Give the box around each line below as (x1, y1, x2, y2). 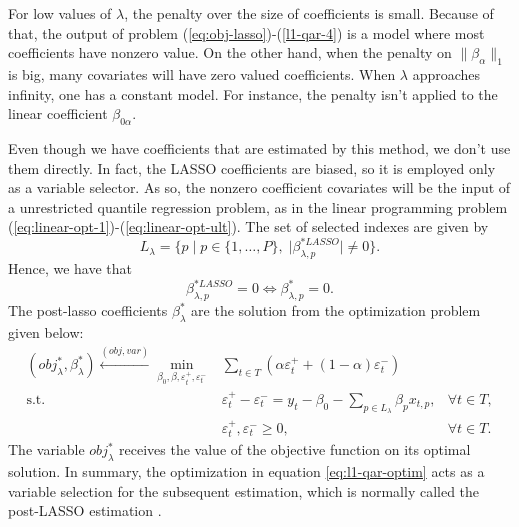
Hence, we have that (8, 258, 133, 279)
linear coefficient (8, 103, 108, 124)
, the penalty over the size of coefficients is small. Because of (124, 3, 494, 23)
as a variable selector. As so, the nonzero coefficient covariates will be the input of (8, 177, 511, 198)
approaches (412, 63, 481, 84)
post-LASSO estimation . (8, 500, 162, 521)
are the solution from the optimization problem (191, 300, 481, 321)
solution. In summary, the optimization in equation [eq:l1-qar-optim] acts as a (8, 461, 485, 482)
